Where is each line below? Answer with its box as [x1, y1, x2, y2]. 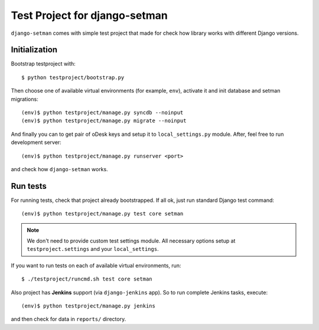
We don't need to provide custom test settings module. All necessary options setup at [27, 237, 236, 244]
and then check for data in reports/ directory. [11, 316, 126, 323]
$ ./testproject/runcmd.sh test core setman [21, 276, 153, 283]
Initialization [11, 45, 58, 55]
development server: [11, 139, 61, 146]
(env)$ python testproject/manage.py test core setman [21, 210, 184, 217]
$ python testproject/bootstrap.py [21, 74, 125, 81]
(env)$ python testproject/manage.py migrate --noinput [21, 117, 187, 124]
